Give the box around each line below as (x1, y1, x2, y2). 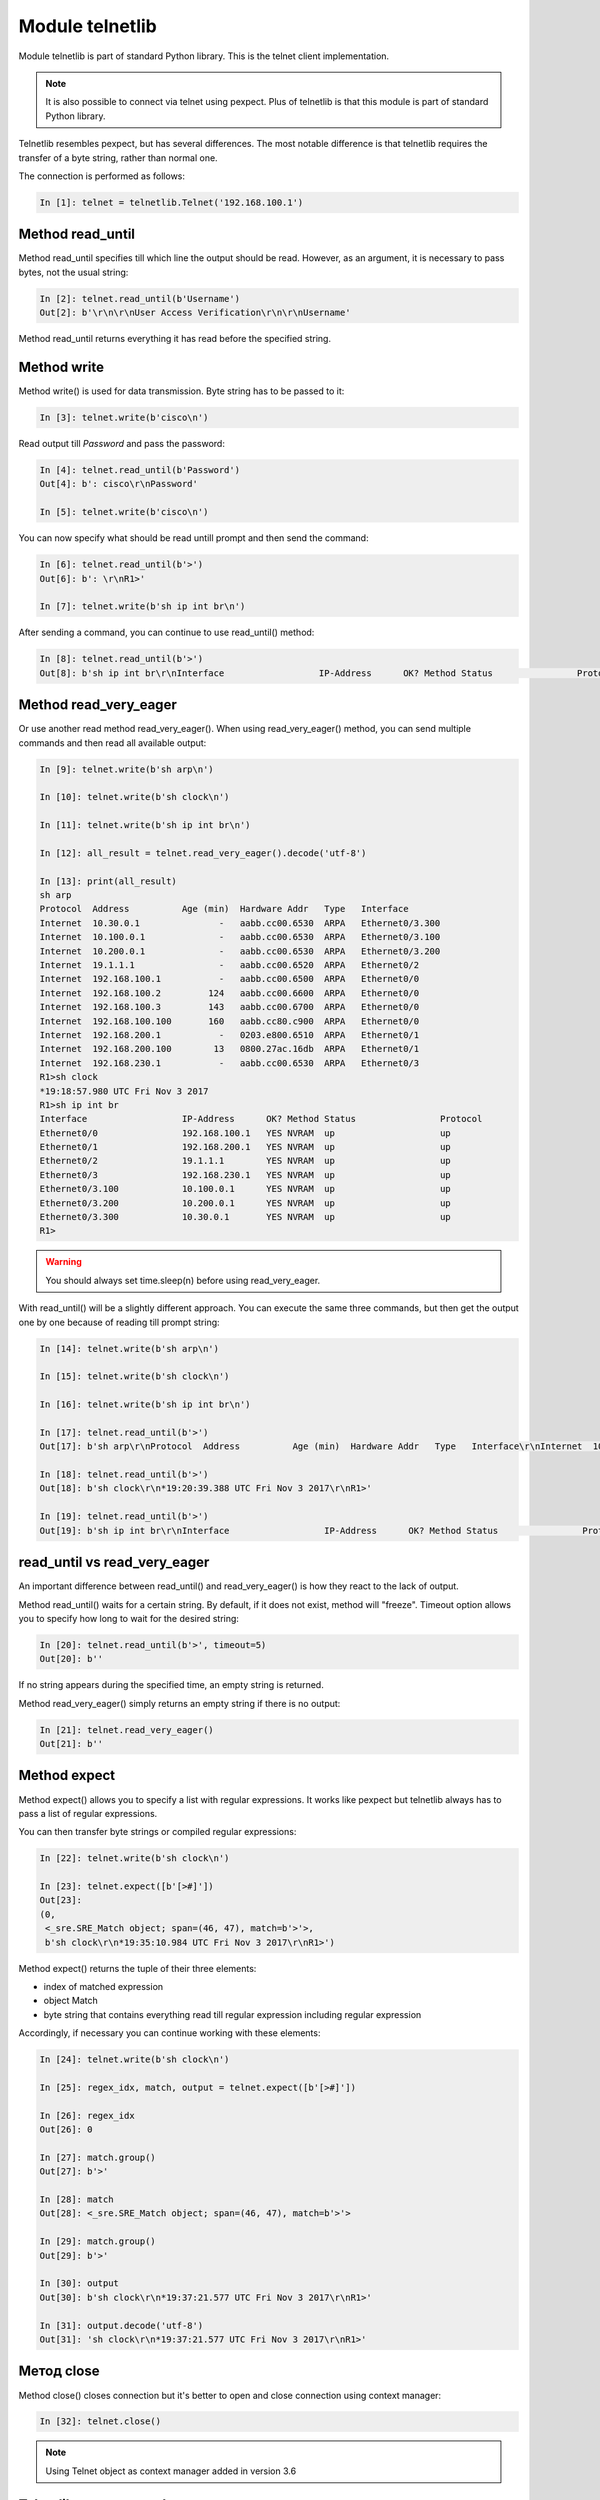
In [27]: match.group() (39, 2151, 157, 2163)
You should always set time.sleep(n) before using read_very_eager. (45, 1274, 321, 1286)
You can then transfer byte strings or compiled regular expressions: (18, 1826, 297, 1838)
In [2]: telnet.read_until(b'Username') (39, 293, 240, 304)
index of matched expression (43, 1981, 164, 1993)
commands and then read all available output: (18, 736, 207, 749)
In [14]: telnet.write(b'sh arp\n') (39, 1343, 220, 1354)
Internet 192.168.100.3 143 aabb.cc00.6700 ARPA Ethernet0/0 (39, 1001, 420, 1013)
